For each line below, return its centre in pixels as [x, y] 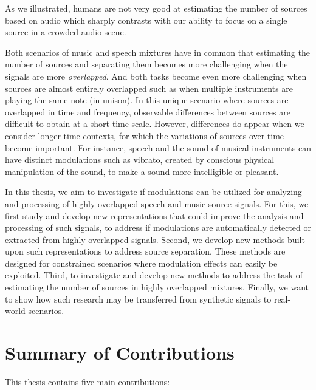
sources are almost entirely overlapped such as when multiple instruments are [149, 88]
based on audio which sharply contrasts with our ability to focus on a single [146, 20]
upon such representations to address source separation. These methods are [145, 251]
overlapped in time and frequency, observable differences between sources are [148, 111]
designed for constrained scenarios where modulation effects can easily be [141, 263]
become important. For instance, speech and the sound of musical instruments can [158, 147]
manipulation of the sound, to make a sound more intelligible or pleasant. [142, 171]
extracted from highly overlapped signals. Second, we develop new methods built [155, 239]
